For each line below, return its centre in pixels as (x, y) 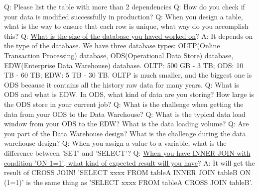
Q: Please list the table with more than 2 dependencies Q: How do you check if (125, 6)
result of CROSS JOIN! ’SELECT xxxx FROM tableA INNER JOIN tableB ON (127, 172)
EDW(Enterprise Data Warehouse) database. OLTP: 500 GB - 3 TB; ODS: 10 (124, 65)
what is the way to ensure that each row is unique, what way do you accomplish (126, 26)
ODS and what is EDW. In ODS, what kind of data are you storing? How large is (129, 94)
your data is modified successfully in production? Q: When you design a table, (124, 16)
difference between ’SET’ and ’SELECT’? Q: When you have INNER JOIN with (127, 152)
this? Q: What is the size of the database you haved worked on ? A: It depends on (129, 36)
